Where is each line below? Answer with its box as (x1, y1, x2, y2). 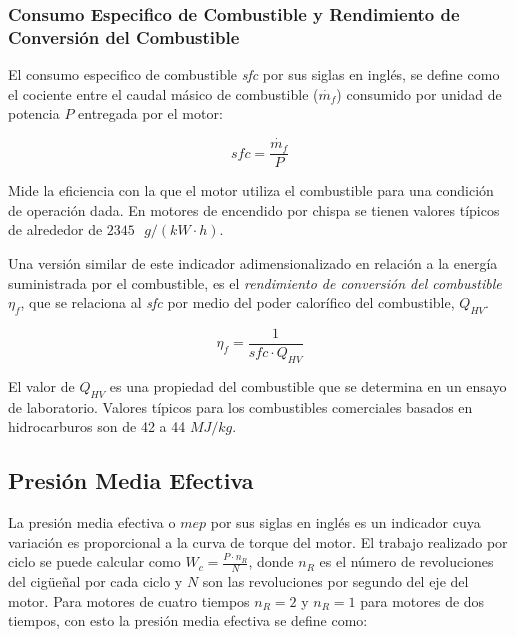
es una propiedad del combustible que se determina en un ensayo (109, 375, 507, 396)
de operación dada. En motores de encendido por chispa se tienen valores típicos (8, 199, 500, 220)
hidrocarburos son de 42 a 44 (8, 416, 186, 437)
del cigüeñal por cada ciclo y (8, 571, 183, 592)
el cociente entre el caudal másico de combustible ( (8, 83, 319, 104)
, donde (248, 551, 294, 572)
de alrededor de (8, 219, 103, 240)
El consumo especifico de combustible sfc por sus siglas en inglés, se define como (8, 64, 500, 85)
